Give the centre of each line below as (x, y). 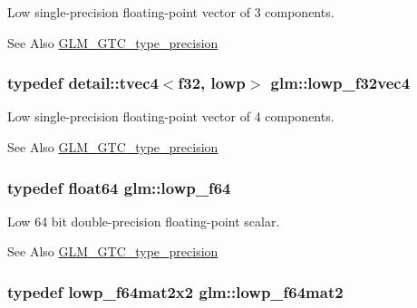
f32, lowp (212, 83)
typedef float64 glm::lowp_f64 (119, 187)
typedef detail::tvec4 (83, 83)
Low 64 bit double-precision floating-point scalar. (144, 221)
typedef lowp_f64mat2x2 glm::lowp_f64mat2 (175, 291)
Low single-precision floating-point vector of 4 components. (171, 116)
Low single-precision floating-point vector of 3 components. (171, 12)
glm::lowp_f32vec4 (340, 83)
